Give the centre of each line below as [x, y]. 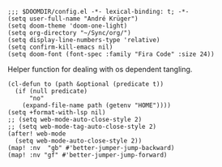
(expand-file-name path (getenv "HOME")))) [97, 105]
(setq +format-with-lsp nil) [57, 113]
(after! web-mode [37, 134]
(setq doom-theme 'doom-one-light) [68, 26]
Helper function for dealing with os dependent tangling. [100, 69]
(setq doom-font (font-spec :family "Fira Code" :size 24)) [111, 54]
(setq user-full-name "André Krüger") [73, 19]
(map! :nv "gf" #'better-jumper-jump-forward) [88, 155]
